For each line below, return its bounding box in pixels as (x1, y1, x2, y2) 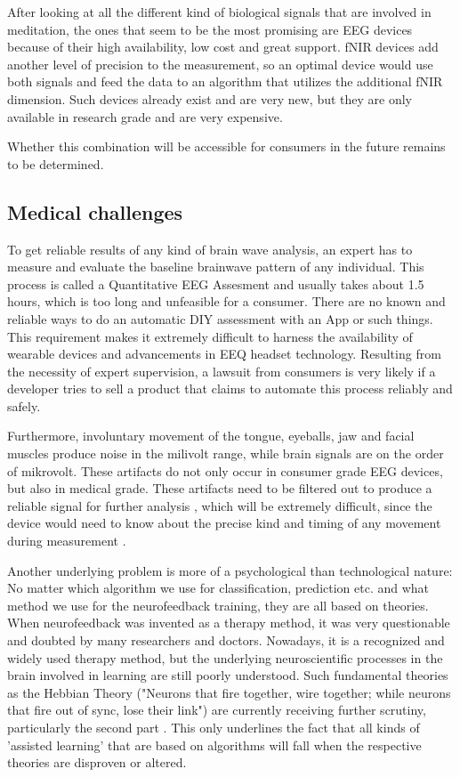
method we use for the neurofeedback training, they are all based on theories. (7, 595, 429, 614)
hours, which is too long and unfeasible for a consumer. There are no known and (7, 292, 446, 311)
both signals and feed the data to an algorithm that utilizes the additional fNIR (7, 72, 443, 91)
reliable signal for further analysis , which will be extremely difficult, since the (7, 496, 432, 514)
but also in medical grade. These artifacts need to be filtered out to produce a (7, 479, 432, 498)
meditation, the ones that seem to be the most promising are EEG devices (7, 20, 413, 38)
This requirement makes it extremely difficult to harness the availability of (7, 327, 413, 345)
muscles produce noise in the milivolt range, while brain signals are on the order (7, 444, 444, 463)
